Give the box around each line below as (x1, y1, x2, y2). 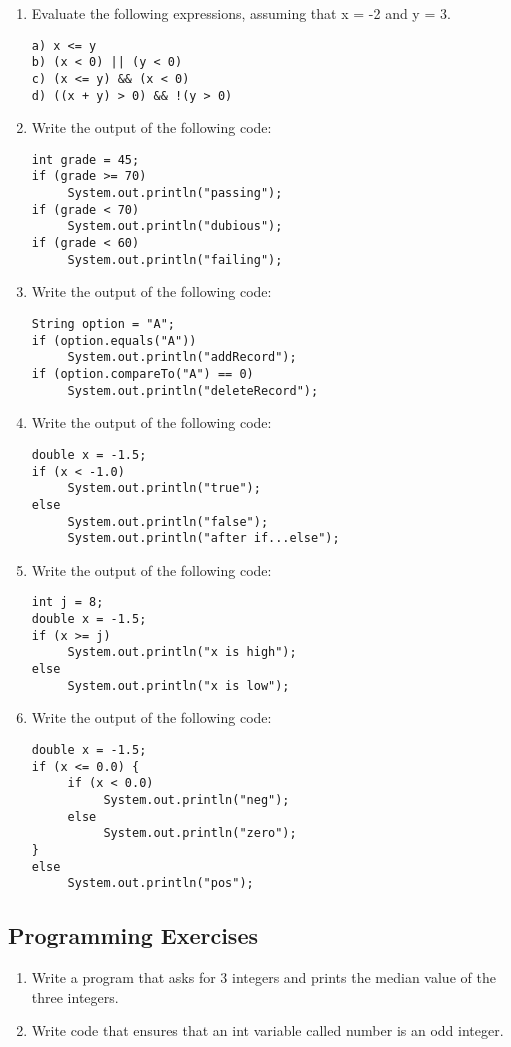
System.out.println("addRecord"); (67, 350, 297, 365)
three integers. (31, 986, 119, 1007)
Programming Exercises (8, 920, 258, 951)
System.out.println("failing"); (67, 252, 283, 267)
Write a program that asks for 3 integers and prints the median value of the (31, 967, 496, 988)
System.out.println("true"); (67, 481, 261, 496)
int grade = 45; (31, 152, 140, 167)
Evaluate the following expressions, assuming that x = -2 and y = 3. (31, 3, 451, 23)
